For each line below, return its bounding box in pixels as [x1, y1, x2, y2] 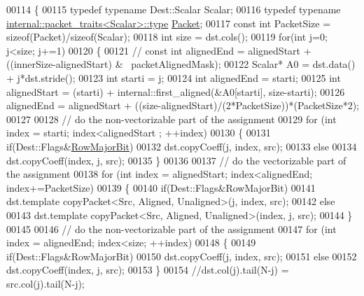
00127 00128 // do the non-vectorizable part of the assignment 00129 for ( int [6, 111, 337, 126]
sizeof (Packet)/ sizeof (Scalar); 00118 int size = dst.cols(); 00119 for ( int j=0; [6, 29, 328, 44]
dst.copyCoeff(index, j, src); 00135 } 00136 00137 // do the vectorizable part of [6, 153, 346, 167]
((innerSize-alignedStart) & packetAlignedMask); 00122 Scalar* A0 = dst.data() [6, 57, 356, 71]
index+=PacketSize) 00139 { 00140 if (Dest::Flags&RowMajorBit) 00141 [6, 180, 316, 195]
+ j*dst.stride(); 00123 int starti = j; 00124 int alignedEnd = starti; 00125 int [6, 70, 341, 85]
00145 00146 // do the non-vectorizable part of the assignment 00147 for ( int [6, 221, 337, 236]
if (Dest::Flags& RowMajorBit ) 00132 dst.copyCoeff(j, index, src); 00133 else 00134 [6, 139, 357, 153]
